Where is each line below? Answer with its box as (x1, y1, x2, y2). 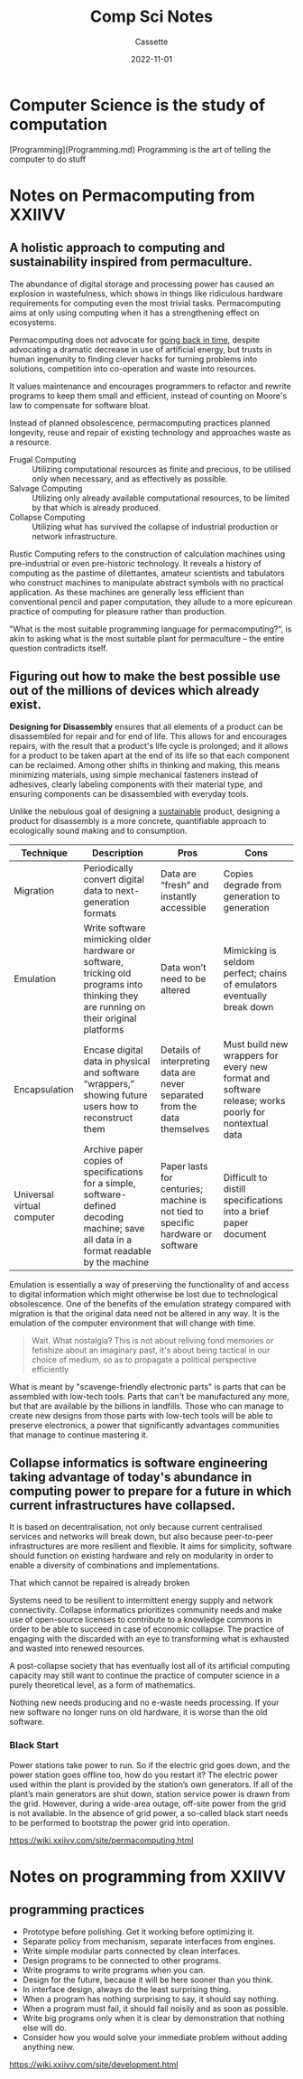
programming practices (9, 1902, 145, 1917)
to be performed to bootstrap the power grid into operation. (9, 1817, 230, 1828)
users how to (83, 1100, 139, 1112)
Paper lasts (161, 1159, 208, 1172)
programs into (83, 978, 143, 990)
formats (83, 906, 117, 919)
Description (91, 847, 144, 859)
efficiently (31, 1363, 69, 1374)
